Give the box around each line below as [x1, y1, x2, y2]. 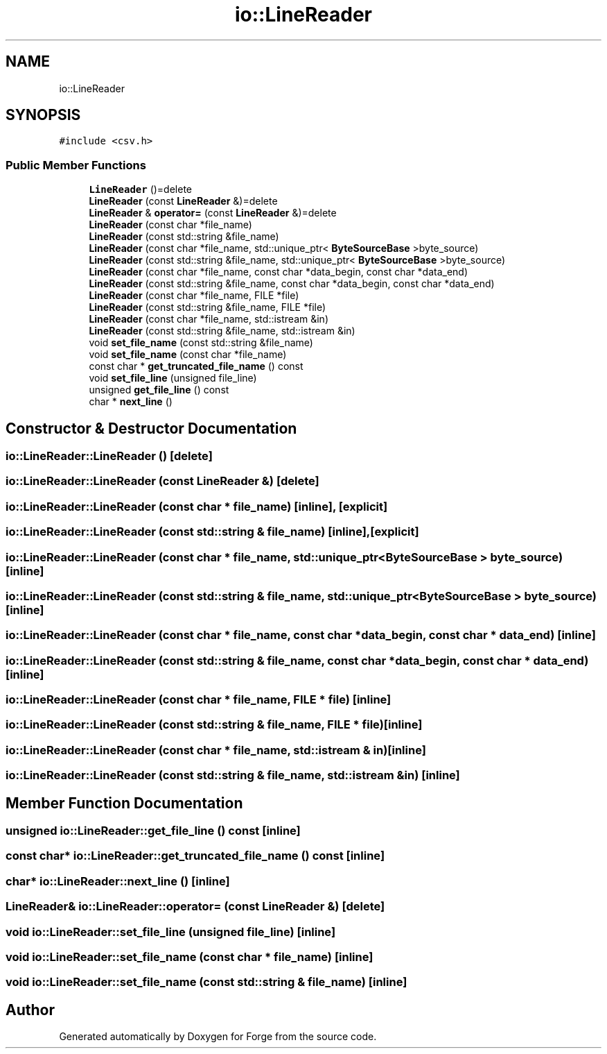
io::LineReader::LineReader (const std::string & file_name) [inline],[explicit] [6, 525, 419, 539]
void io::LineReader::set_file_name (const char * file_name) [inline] [6, 949, 373, 964]
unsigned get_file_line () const [89, 384, 229, 396]
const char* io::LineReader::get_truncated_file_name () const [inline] [6, 849, 385, 863]
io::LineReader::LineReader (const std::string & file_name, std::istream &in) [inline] [6, 768, 460, 783]
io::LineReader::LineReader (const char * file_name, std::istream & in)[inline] [6, 742, 426, 757]
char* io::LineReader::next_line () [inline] [6, 874, 230, 888]
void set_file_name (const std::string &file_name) [89, 337, 313, 349]
